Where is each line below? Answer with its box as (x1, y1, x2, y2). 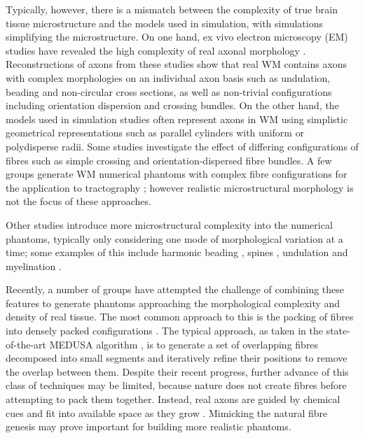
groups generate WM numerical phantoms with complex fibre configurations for (6, 167, 347, 181)
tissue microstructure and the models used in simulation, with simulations (6, 15, 324, 30)
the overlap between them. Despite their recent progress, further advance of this (6, 364, 349, 379)
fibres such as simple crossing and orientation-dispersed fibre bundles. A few (6, 153, 332, 167)
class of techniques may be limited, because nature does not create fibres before (6, 378, 347, 393)
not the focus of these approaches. (6, 194, 151, 209)
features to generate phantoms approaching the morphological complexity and (6, 295, 340, 310)
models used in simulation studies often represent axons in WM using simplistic (6, 111, 348, 126)
